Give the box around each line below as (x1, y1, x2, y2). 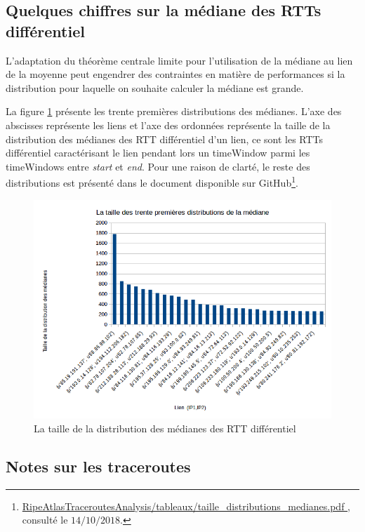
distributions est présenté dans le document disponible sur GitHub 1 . (6, 173, 298, 189)
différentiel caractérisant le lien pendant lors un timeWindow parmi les (6, 145, 310, 160)
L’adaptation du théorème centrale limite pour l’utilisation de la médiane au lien (6, 53, 353, 67)
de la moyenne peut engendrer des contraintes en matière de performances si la (6, 67, 345, 81)
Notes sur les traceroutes (6, 455, 191, 477)
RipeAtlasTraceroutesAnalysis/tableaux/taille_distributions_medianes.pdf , (22, 498, 351, 513)
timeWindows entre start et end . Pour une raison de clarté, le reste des (6, 159, 310, 173)
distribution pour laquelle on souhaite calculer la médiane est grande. (6, 80, 304, 95)
